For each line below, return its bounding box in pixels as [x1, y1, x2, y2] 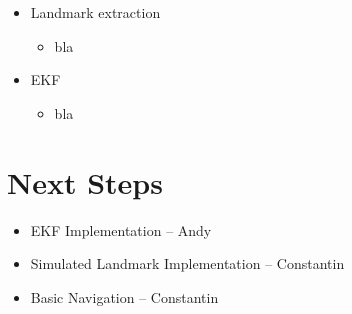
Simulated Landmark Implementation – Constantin [30, 253, 345, 274]
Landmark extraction [30, 2, 161, 22]
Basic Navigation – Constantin [30, 286, 219, 307]
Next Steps [7, 161, 163, 202]
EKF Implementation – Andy [30, 219, 212, 240]
